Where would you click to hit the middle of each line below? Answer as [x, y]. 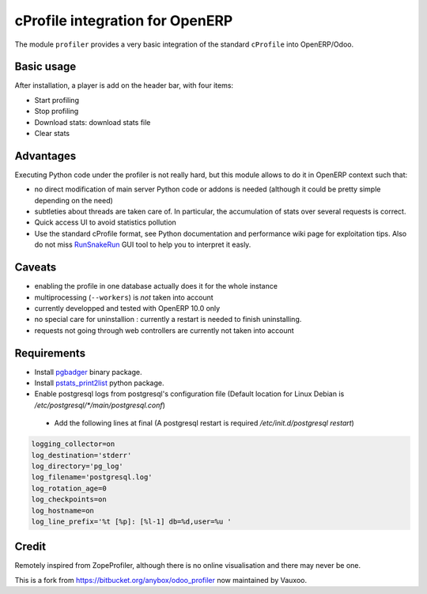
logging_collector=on [73, 444]
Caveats [36, 268]
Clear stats [52, 134]
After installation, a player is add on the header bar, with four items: [124, 85]
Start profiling [57, 100]
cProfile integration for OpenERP [124, 21]
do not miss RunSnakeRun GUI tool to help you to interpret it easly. [143, 244]
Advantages [45, 155]
